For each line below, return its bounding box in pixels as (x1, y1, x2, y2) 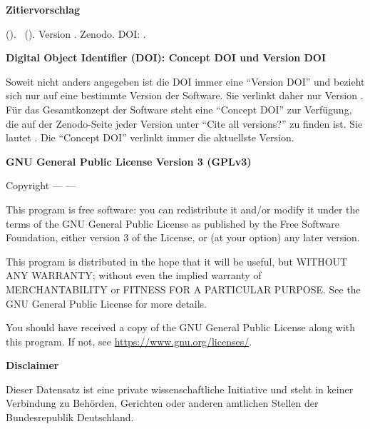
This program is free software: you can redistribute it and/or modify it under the (6, 201, 360, 216)
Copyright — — (6, 178, 76, 193)
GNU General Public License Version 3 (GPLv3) (6, 153, 252, 168)
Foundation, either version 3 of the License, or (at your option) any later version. (6, 230, 360, 245)
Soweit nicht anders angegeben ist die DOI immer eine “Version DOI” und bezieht (6, 74, 365, 89)
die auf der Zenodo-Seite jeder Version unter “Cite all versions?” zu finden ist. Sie (6, 116, 363, 131)
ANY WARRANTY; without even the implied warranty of (6, 268, 262, 283)
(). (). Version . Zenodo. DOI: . (6, 26, 146, 41)
